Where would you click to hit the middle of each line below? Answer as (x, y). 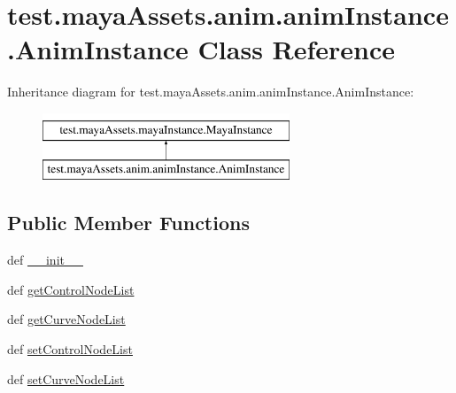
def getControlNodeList (71, 289)
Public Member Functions (128, 223)
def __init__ (45, 260)
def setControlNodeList (70, 349)
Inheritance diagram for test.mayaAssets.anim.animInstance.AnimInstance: (211, 92)
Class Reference (297, 49)
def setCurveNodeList (66, 378)
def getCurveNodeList (66, 319)
